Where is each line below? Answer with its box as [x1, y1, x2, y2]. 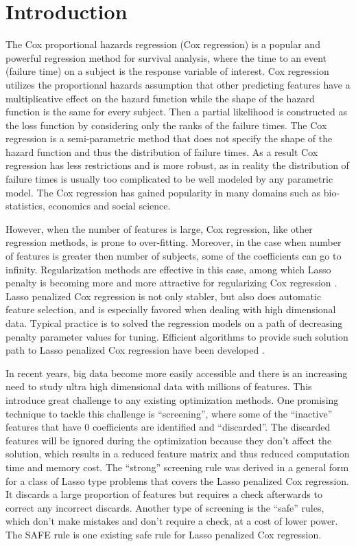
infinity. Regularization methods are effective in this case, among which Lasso [5, 262, 331, 276]
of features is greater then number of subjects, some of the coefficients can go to [5, 249, 342, 263]
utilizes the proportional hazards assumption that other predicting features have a [5, 77, 351, 91]
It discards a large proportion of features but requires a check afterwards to [5, 487, 322, 501]
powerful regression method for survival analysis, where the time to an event [5, 50, 327, 65]
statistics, [5, 198, 45, 213]
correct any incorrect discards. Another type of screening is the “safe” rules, [5, 500, 324, 514]
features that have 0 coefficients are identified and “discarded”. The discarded [5, 420, 331, 434]
